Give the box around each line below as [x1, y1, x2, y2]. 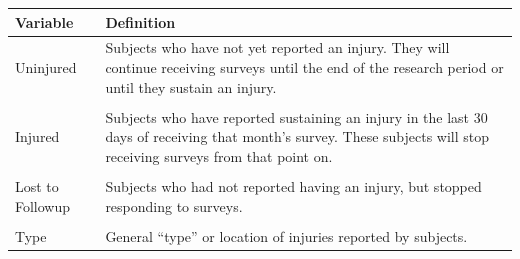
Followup [15, 195, 71, 216]
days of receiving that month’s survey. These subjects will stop [105, 126, 490, 147]
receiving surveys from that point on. [105, 145, 333, 166]
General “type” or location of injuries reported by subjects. [105, 225, 468, 246]
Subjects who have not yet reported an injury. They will [105, 37, 450, 58]
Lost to [15, 175, 59, 196]
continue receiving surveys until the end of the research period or [105, 56, 504, 77]
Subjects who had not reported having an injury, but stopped [105, 175, 482, 196]
